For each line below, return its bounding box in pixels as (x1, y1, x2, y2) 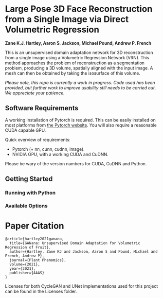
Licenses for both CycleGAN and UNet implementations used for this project (5, 283, 158, 289)
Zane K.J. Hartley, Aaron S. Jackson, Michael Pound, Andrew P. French (5, 40, 152, 46)
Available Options (5, 202, 48, 209)
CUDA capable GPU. (5, 127, 46, 133)
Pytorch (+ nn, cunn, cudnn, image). (12, 146, 85, 152)
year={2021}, (9, 266, 36, 271)
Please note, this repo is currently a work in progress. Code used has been (5, 79, 155, 86)
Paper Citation (5, 220, 64, 231)
